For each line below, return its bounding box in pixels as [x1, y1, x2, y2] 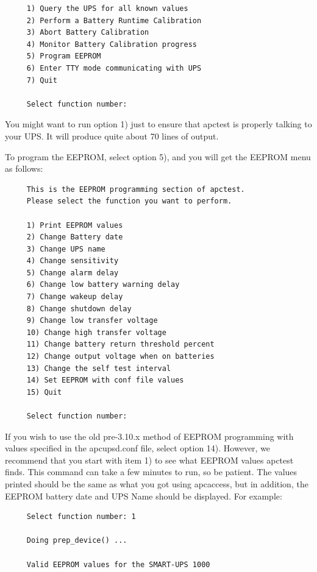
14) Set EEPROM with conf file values [26, 376, 184, 385]
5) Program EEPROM [26, 52, 101, 61]
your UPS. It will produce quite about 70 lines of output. [5, 129, 219, 142]
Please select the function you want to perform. [26, 197, 232, 206]
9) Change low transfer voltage [26, 316, 158, 325]
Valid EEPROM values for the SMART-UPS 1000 [26, 560, 210, 569]
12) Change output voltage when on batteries [26, 352, 215, 361]
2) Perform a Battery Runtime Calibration [26, 16, 202, 25]
